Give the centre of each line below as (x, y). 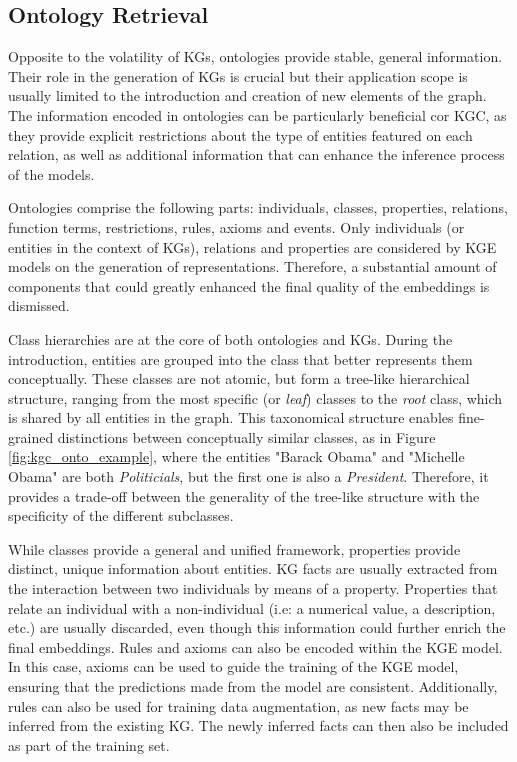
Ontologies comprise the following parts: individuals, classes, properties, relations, (258, 207)
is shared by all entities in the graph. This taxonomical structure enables (231, 417)
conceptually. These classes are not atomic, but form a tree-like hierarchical (239, 378)
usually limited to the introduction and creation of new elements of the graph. (247, 95)
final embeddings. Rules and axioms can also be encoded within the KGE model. (255, 646)
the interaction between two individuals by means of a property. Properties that (253, 588)
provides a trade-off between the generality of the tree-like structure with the (244, 495)
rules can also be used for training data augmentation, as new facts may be (238, 705)
